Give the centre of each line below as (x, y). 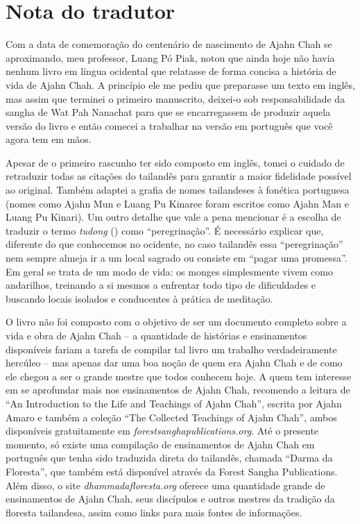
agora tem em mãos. (49, 139)
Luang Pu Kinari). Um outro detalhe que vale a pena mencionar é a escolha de (173, 217)
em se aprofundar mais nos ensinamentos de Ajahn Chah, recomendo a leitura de (178, 390)
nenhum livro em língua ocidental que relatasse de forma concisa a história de (171, 71)
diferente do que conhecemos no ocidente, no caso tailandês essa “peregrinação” (174, 244)
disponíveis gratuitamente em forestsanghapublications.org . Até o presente (162, 431)
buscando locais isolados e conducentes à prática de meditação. (139, 298)
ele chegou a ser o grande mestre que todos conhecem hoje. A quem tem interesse (179, 376)
